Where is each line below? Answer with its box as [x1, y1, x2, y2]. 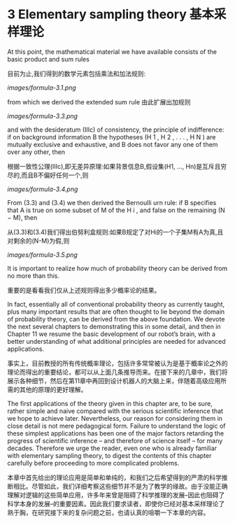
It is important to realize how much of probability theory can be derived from [7, 264, 228, 272]
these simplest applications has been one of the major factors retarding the [7, 428, 225, 438]
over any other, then [7, 148, 65, 156]
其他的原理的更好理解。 [19, 385, 87, 393]
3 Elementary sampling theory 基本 [7, 6, 215, 22]
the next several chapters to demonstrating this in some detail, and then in [7, 322, 222, 330]
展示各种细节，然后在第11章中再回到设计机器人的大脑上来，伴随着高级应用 [7, 376, 221, 385]
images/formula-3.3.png [7, 111, 78, 120]
